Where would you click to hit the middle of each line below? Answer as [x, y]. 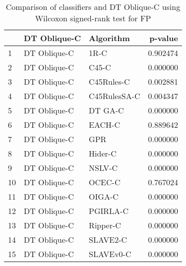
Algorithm [109, 38]
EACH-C [104, 125]
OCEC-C [105, 182]
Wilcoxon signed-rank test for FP [93, 18]
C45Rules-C [109, 81]
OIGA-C [104, 196]
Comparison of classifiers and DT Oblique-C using [93, 7]
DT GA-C [106, 110]
